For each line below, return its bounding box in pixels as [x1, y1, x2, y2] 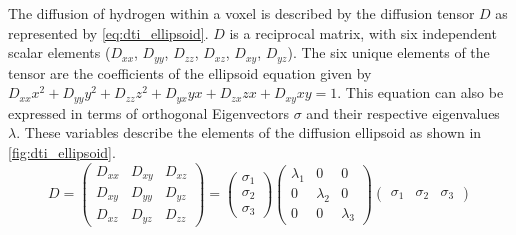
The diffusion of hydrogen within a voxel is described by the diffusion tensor [8, 3, 475, 23]
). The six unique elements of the [287, 42, 490, 63]
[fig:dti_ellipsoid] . [8, 141, 116, 162]
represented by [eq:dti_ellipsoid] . [8, 22, 209, 43]
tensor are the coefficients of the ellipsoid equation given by [8, 62, 372, 83]
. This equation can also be [337, 82, 504, 103]
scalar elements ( [8, 42, 111, 63]
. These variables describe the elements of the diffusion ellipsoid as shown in [16, 122, 482, 143]
